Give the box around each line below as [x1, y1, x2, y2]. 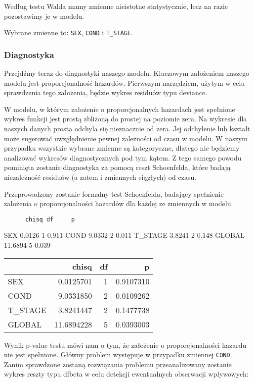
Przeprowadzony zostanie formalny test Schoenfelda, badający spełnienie [4, 188, 224, 199]
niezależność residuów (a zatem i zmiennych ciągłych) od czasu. [4, 172, 197, 182]
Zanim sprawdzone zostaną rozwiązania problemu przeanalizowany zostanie [4, 359, 232, 369]
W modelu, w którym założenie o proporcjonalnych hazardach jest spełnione [4, 104, 235, 114]
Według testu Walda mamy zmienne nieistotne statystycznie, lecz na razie [4, 1, 228, 11]
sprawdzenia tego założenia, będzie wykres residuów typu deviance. [4, 87, 208, 98]
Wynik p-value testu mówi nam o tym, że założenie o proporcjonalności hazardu [4, 339, 247, 350]
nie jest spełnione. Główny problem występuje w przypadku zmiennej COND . [4, 349, 232, 360]
